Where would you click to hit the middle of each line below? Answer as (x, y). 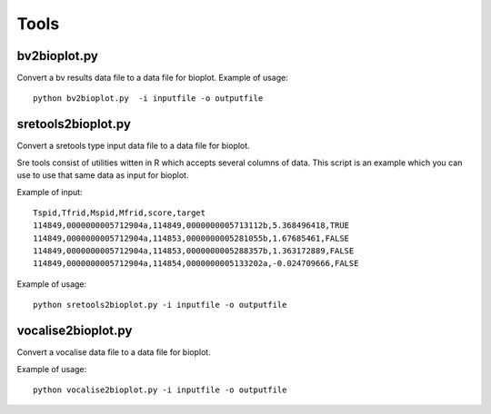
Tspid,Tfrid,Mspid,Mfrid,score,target (120, 212)
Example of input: (50, 192)
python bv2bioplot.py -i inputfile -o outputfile (148, 99)
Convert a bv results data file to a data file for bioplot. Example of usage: (152, 78)
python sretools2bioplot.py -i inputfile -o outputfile (160, 305)
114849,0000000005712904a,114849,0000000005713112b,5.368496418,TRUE (191, 226)
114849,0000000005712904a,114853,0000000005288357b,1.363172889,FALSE (194, 251)
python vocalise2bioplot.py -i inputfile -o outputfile (160, 389)
